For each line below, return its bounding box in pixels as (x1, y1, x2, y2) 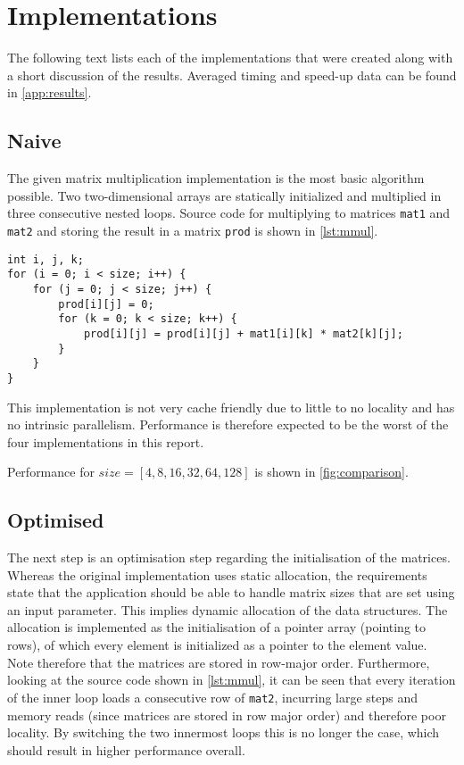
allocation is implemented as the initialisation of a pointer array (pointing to (7, 618, 426, 636)
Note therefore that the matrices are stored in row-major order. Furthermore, (7, 653, 430, 671)
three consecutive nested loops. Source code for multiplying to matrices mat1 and (7, 204, 451, 222)
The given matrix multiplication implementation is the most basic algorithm (7, 169, 425, 187)
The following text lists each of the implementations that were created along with (7, 48, 453, 67)
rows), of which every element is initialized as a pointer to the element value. (7, 636, 427, 654)
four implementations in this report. (7, 432, 204, 451)
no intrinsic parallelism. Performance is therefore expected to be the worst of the (7, 415, 449, 434)
